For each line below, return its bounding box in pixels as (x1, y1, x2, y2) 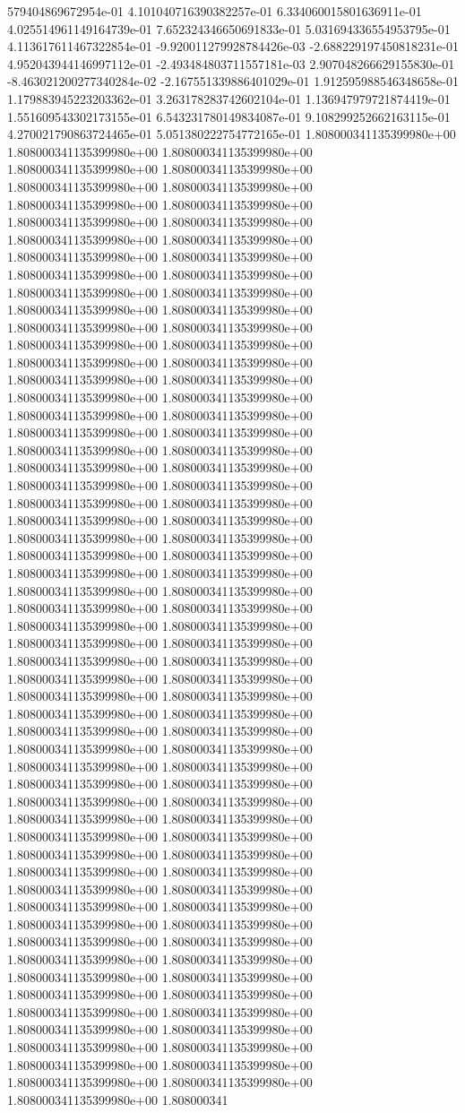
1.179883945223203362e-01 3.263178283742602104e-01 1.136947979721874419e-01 (7, 89, 451, 108)
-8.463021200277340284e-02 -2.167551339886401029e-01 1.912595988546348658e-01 (7, 72, 459, 91)
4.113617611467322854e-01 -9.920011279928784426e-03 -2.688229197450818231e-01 (7, 37, 459, 56)
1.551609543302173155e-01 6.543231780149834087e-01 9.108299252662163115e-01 (7, 107, 451, 125)
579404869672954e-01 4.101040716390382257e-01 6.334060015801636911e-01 (7, 2, 422, 20)
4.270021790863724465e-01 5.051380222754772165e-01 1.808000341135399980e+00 (7, 125, 456, 143)
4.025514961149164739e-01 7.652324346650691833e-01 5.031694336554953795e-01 (7, 19, 451, 38)
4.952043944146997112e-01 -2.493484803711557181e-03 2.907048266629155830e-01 (7, 54, 455, 73)
